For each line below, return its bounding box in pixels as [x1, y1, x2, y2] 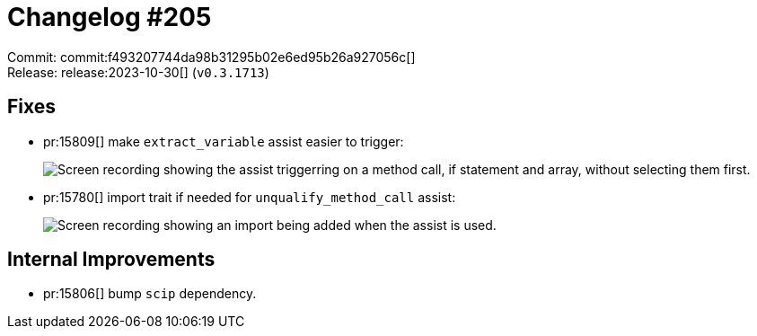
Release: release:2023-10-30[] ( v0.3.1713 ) [7, 64, 269, 80]
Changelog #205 [7, 2, 212, 32]
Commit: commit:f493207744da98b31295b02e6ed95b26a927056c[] [7, 49, 416, 65]
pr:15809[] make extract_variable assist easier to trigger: [43, 133, 404, 149]
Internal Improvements [7, 248, 216, 271]
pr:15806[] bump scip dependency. [43, 286, 257, 302]
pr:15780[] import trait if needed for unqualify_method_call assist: [43, 189, 456, 205]
